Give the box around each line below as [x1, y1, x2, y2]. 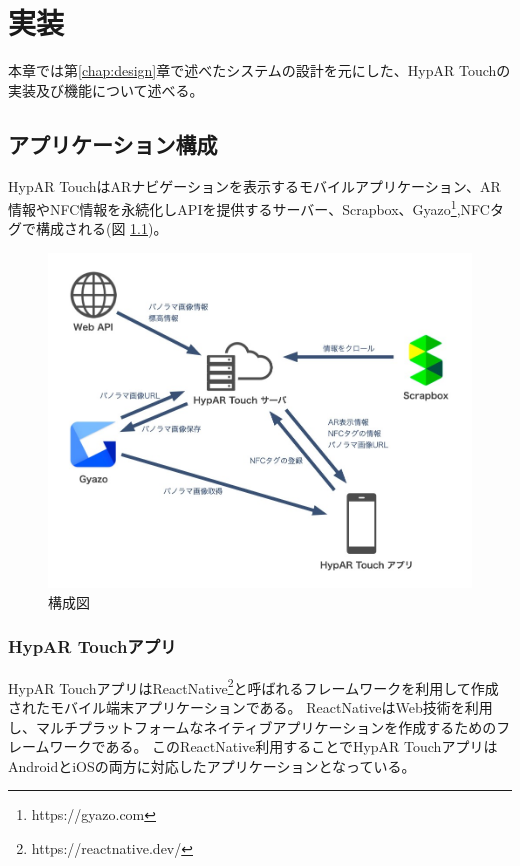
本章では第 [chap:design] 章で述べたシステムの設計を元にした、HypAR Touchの [8, 60, 511, 81]
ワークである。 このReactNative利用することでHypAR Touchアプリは [49, 736, 498, 757]
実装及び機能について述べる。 [8, 79, 204, 100]
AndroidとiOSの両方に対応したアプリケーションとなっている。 [8, 755, 416, 776]
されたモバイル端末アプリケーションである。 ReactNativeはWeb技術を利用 [8, 696, 493, 717]
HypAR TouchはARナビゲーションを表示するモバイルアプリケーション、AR [8, 175, 501, 196]
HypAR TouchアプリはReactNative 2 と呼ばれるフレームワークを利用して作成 [8, 674, 499, 698]
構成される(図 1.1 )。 [35, 218, 168, 239]
